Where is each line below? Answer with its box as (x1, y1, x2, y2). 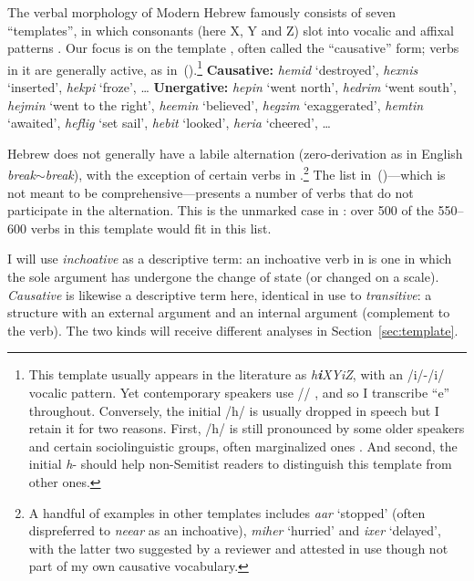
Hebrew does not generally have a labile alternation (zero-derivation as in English (7, 143, 463, 162)
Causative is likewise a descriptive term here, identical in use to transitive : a (7, 285, 432, 304)
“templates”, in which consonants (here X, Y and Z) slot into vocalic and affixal (7, 20, 454, 39)
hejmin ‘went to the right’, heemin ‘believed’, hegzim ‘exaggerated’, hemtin (7, 95, 424, 114)
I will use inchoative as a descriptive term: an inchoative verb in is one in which (7, 249, 452, 268)
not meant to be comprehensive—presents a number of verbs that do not (7, 182, 414, 202)
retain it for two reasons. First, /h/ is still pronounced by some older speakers (28, 419, 465, 438)
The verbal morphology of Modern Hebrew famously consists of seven (7, 3, 396, 21)
